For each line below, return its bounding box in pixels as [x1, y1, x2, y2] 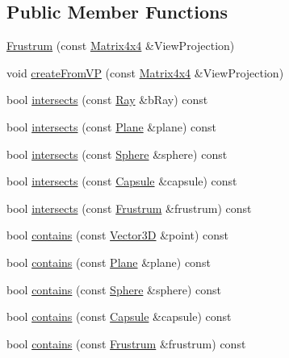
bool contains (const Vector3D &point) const [6, 227, 229, 244]
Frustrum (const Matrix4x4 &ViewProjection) [6, 37, 235, 54]
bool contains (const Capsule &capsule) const [6, 308, 232, 325]
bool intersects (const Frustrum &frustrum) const [6, 199, 252, 216]
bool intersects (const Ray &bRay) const [6, 91, 208, 108]
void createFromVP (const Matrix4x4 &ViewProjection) [6, 64, 284, 81]
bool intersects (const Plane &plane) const [6, 118, 216, 135]
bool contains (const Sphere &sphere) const [6, 281, 222, 298]
